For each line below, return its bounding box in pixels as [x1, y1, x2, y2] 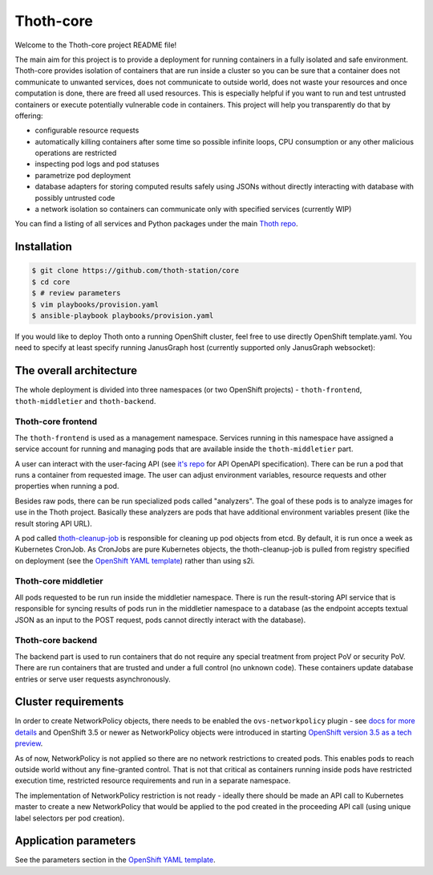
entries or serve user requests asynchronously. [14, 674, 172, 684]
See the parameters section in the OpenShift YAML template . [14, 855, 216, 865]
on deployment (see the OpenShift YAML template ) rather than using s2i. [14, 556, 256, 565]
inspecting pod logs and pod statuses [34, 159, 160, 169]
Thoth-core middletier [14, 576, 103, 587]
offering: [14, 111, 43, 120]
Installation [14, 240, 72, 254]
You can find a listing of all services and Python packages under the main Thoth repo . [14, 219, 298, 229]
